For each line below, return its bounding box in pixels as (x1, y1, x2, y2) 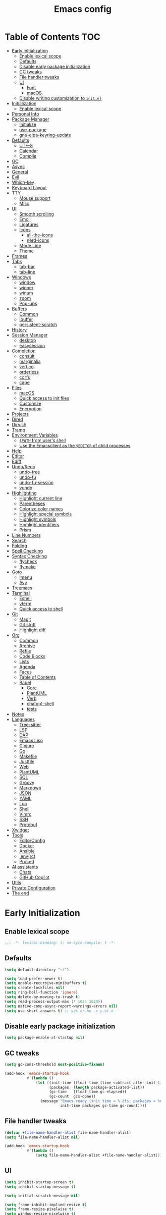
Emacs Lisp (19, 737, 43, 743)
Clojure (19, 742, 34, 749)
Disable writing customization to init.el (19, 95, 102, 101)
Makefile (19, 753, 37, 759)
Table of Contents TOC (4, 31, 101, 43)
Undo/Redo (11, 463, 36, 469)
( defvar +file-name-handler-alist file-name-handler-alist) (4, 1130, 132, 1135)
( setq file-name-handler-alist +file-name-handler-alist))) (36, 1153, 163, 1158)
